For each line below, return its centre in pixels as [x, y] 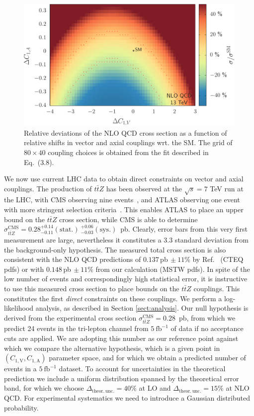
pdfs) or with [24, 269]
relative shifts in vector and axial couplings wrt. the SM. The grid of [128, 142]
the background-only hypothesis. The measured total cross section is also [115, 249]
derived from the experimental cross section [70, 317]
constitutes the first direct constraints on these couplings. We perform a [113, 298]
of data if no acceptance [207, 328]
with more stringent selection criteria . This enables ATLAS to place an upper [124, 209]
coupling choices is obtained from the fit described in [128, 152]
